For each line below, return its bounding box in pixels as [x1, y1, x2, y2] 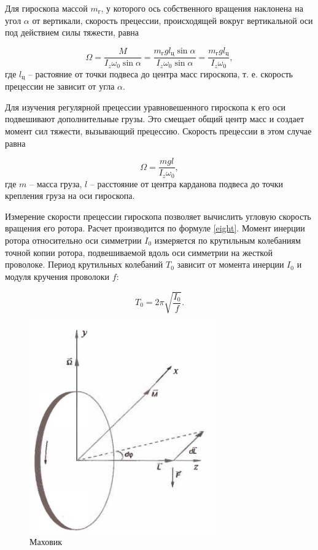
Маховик [29, 535, 63, 548]
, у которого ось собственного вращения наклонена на [101, 2, 303, 14]
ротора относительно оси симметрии [5, 234, 142, 247]
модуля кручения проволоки [5, 269, 110, 282]
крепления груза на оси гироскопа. [5, 189, 135, 202]
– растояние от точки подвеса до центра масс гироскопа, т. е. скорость [28, 67, 293, 80]
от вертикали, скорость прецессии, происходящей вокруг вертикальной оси [32, 14, 313, 26]
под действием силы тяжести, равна [5, 26, 139, 39]
